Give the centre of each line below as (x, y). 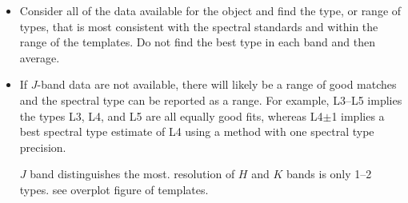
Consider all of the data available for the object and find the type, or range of (210, 10)
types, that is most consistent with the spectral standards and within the (199, 26)
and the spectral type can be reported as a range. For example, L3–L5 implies (211, 100)
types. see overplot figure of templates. (114, 189)
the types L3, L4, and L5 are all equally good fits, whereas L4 (171, 115)
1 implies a (358, 115)
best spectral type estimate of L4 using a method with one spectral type (197, 131)
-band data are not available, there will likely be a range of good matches (217, 84)
